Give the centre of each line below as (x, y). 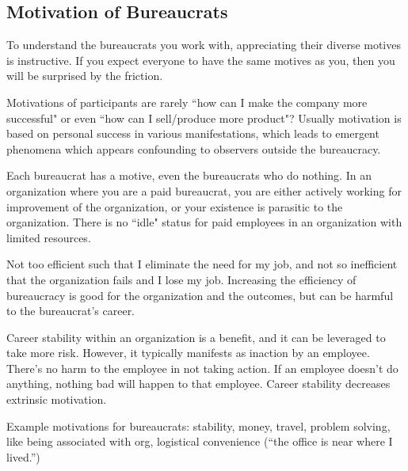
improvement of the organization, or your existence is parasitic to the (175, 206)
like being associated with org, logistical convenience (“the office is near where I (200, 441)
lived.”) (23, 456)
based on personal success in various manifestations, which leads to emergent (193, 133)
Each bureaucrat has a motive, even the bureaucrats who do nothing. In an (189, 175)
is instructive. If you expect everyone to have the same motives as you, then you (201, 60)
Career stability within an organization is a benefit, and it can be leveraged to (196, 337)
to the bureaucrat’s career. (71, 311)
